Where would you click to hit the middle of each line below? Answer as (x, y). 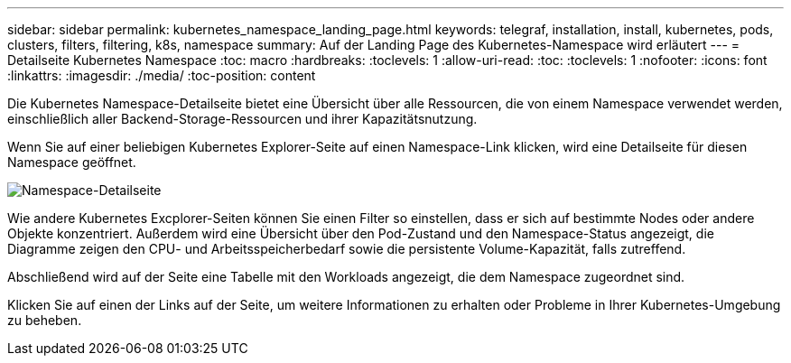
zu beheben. (45, 320)
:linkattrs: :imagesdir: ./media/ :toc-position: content (162, 75)
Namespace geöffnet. (72, 162)
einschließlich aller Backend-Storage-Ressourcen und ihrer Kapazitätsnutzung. (242, 119)
